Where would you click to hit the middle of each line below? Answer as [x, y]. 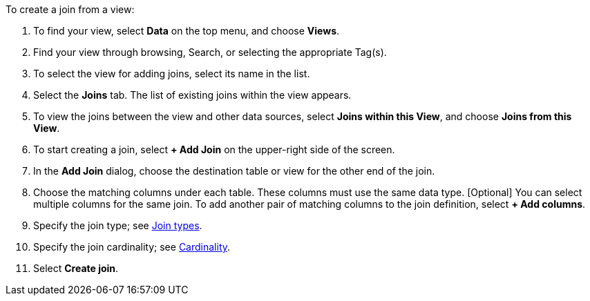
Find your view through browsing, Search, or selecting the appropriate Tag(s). [210, 52]
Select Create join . [76, 268]
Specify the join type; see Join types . [118, 225]
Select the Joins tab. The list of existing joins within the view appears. [192, 95]
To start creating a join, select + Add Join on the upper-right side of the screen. [214, 149]
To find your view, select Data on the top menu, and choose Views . [187, 31]
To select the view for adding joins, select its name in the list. [172, 74]
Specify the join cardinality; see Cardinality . [132, 247]
